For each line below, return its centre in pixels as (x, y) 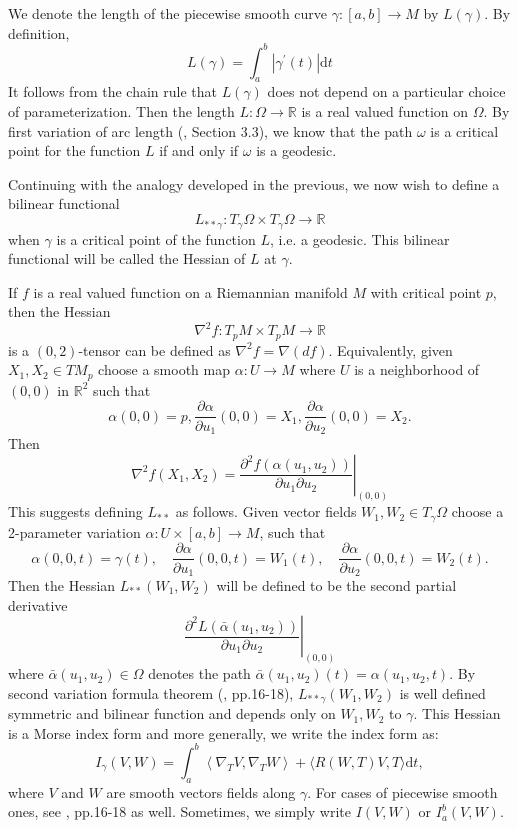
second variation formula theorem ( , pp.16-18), (151, 692)
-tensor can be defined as (154, 349)
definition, (39, 32)
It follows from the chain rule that (112, 91)
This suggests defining (75, 511)
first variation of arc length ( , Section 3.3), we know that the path (210, 130)
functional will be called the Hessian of (127, 258)
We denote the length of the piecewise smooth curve (168, 13)
